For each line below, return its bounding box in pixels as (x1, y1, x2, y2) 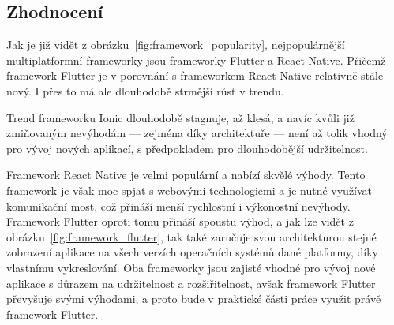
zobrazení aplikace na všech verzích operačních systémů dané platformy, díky (6, 244, 378, 260)
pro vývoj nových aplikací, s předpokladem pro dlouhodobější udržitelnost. (6, 140, 368, 156)
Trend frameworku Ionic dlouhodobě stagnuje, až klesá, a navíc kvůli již (6, 109, 355, 125)
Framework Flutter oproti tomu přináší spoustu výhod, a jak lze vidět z (6, 213, 354, 230)
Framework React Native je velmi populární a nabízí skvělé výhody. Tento (6, 166, 366, 183)
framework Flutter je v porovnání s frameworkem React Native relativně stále (6, 67, 384, 84)
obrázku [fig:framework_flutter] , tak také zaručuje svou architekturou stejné (6, 228, 377, 245)
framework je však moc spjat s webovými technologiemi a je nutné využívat (6, 181, 373, 198)
